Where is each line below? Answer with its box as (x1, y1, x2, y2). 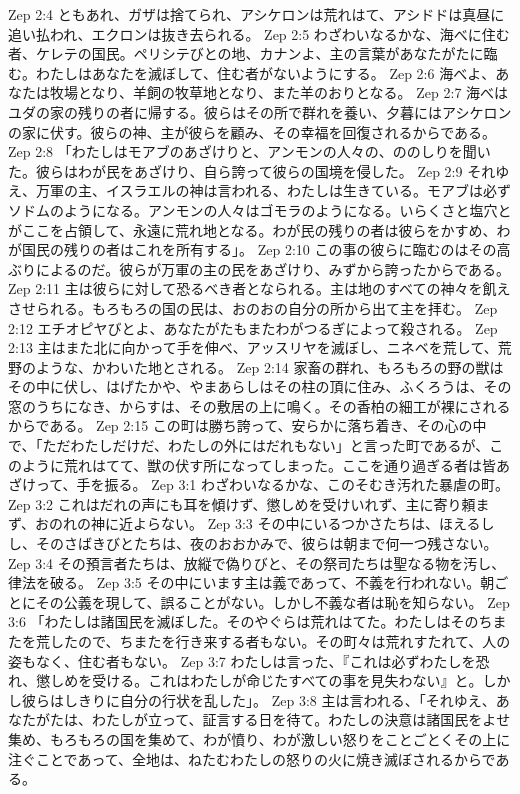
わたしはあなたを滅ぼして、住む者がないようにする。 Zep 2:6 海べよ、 (35, 62, 496, 83)
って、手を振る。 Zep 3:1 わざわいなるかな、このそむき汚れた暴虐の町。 (35, 474, 510, 495)
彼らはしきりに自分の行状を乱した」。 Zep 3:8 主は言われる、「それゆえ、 (21, 689, 496, 710)
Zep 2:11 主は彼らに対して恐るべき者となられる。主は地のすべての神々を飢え (8, 278, 511, 299)
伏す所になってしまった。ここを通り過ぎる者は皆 (175, 454, 497, 475)
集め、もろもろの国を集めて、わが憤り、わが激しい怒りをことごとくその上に (8, 728, 511, 749)
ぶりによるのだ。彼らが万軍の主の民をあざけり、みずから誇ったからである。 (8, 258, 511, 279)
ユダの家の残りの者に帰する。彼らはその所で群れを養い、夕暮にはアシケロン (8, 101, 512, 122)
